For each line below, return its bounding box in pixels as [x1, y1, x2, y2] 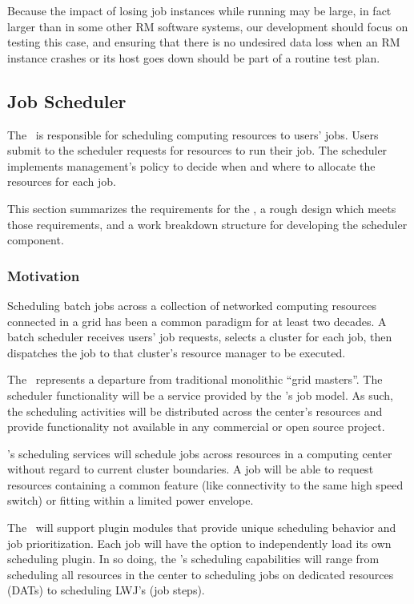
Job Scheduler [7, 88, 127, 113]
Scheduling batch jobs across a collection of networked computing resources [7, 296, 376, 313]
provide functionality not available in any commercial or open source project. [7, 418, 385, 435]
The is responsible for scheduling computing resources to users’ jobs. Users [7, 126, 379, 143]
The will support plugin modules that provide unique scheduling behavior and [7, 519, 396, 536]
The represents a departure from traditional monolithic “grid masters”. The [7, 371, 383, 388]
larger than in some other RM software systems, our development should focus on [7, 18, 408, 34]
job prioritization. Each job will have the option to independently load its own [7, 534, 392, 551]
